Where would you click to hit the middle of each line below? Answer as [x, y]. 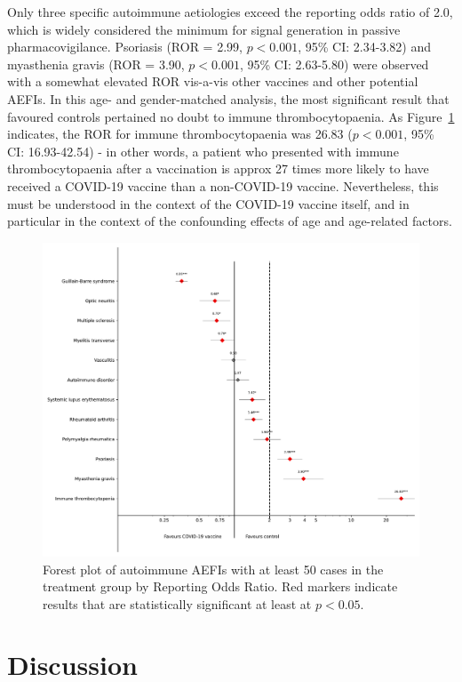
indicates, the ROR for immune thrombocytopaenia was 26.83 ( [180, 134]
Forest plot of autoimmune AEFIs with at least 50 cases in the [213, 569]
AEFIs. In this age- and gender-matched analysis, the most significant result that [228, 98]
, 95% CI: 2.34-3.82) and [364, 47]
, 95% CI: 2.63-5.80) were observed [334, 64]
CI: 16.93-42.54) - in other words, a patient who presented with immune [203, 151]
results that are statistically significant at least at [177, 603]
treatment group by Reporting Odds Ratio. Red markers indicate [220, 586]
